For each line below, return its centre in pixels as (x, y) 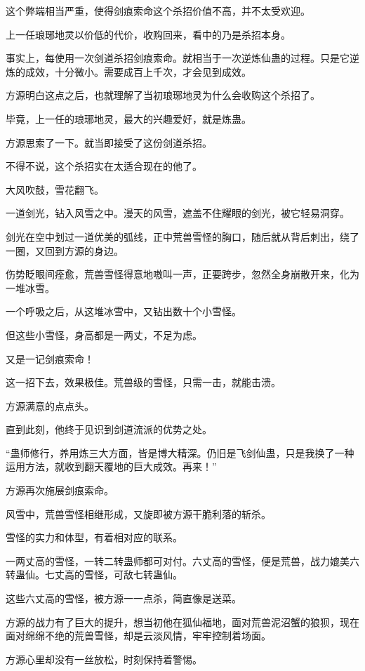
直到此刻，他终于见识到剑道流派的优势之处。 (109, 429)
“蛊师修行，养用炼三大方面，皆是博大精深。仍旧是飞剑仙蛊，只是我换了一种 (180, 452)
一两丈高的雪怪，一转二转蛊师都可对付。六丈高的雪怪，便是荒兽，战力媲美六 (182, 560)
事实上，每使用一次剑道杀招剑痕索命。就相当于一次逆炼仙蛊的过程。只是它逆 (182, 58)
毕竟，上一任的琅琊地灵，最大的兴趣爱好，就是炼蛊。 (128, 118)
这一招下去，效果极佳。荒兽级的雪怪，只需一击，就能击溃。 (143, 382)
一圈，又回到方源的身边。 (65, 250)
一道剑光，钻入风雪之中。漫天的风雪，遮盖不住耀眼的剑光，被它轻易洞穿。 (178, 213)
